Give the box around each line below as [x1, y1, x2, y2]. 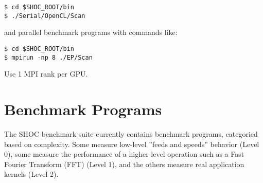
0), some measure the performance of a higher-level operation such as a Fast [4, 149, 244, 159]
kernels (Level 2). [4, 169, 59, 179]
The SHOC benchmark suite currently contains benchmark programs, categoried [4, 128, 258, 139]
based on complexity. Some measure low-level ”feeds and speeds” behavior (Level [4, 138, 259, 149]
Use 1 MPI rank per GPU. [4, 68, 88, 79]
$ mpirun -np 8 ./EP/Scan [4, 53, 93, 61]
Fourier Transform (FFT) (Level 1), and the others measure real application [4, 158, 244, 169]
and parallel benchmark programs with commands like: [4, 27, 178, 38]
